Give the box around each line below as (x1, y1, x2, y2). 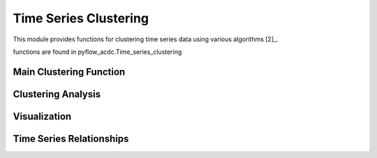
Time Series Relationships (13, 133, 129, 145)
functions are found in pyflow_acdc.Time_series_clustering (13, 48, 182, 56)
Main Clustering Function (13, 66, 126, 78)
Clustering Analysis (13, 88, 101, 100)
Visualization (13, 110, 72, 122)
